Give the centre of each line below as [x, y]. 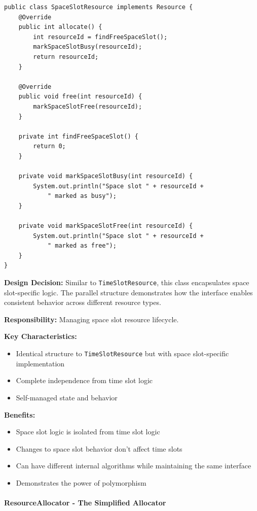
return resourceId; [66, 57]
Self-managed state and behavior [67, 397]
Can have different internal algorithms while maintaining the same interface [134, 466]
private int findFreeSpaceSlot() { [78, 136]
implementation [40, 363]
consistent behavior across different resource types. [83, 302]
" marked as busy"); [82, 196]
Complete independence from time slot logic [84, 380]
